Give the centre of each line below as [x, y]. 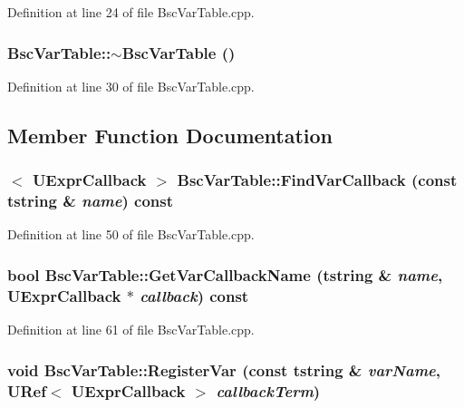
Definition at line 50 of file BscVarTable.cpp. [131, 234]
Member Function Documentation [170, 135]
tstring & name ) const [91, 201]
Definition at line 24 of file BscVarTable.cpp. [131, 12]
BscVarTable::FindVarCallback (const [317, 180]
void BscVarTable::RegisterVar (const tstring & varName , [224, 369]
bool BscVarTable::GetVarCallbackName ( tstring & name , [225, 274]
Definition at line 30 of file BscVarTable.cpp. [131, 86]
